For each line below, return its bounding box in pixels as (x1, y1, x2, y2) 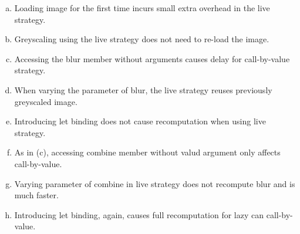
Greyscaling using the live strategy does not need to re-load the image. (14, 33, 269, 45)
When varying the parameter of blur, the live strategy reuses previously (14, 83, 272, 96)
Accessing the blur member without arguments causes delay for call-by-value (14, 52, 290, 65)
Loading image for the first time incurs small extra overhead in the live (14, 2, 270, 13)
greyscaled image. (14, 95, 77, 107)
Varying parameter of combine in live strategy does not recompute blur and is (14, 177, 295, 189)
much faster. (14, 189, 59, 201)
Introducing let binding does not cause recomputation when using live (14, 115, 266, 127)
